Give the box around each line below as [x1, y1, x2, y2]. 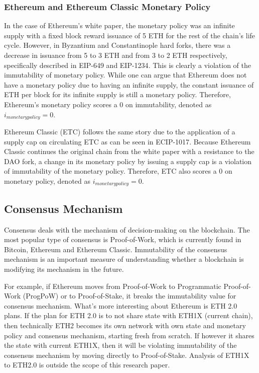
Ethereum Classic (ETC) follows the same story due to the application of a [4, 126, 235, 137]
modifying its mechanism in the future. [4, 264, 124, 274]
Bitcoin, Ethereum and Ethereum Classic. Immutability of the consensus [4, 244, 227, 254]
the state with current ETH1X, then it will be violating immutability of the [4, 340, 237, 350]
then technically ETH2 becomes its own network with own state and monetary [4, 320, 246, 330]
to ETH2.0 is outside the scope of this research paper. [4, 359, 170, 370]
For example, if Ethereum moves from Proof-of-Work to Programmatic [4, 280, 221, 291]
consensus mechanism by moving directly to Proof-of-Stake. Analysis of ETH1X [4, 349, 249, 360]
